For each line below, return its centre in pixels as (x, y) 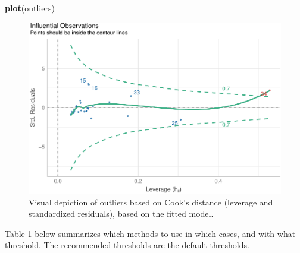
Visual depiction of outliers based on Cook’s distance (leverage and (151, 202)
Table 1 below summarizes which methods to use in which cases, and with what (150, 233)
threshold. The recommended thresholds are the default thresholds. (127, 245)
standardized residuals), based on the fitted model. (121, 214)
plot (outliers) (30, 8)
